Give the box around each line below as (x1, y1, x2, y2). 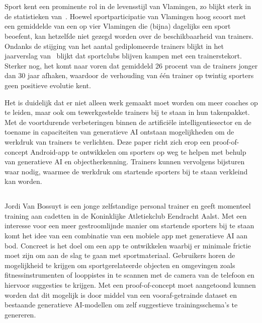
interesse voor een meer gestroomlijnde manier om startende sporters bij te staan (5, 220, 254, 231)
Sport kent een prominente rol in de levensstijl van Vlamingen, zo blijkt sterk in (5, 1, 251, 12)
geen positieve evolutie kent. (5, 80, 91, 90)
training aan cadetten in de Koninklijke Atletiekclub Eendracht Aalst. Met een (5, 210, 247, 221)
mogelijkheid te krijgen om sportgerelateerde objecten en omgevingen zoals (5, 260, 235, 270)
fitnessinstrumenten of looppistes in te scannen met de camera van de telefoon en (5, 270, 254, 280)
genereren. (5, 309, 36, 319)
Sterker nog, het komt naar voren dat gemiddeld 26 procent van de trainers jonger (5, 60, 258, 71)
